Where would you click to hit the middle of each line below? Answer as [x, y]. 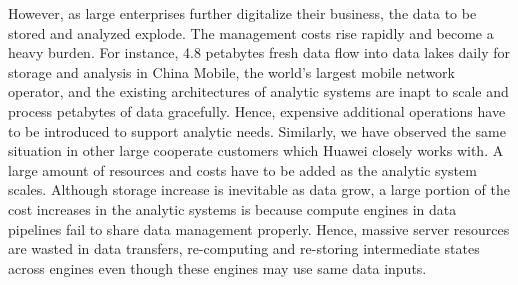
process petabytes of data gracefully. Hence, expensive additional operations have [257, 110]
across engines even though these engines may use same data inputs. [217, 267]
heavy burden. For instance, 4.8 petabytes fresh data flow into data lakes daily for [259, 52]
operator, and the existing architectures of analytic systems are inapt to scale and [258, 91]
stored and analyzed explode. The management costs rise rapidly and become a [251, 32]
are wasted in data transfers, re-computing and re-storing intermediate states [244, 248]
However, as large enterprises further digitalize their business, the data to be [242, 13]
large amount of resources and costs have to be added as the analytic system [242, 169]
